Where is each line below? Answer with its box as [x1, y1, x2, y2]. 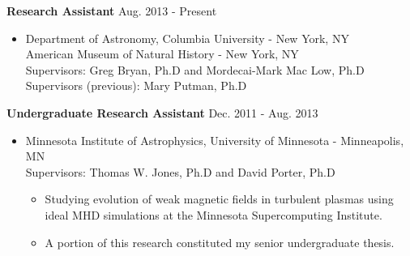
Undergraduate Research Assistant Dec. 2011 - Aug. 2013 [6, 104, 318, 121]
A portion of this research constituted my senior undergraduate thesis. [45, 233, 395, 250]
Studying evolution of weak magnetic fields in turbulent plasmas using [45, 190, 394, 207]
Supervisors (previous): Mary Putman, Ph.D [25, 77, 247, 94]
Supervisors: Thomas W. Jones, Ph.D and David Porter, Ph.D [25, 163, 335, 180]
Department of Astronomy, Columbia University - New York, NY [25, 29, 349, 46]
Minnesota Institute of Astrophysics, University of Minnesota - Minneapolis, [25, 131, 404, 148]
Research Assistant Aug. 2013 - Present [6, 2, 217, 19]
